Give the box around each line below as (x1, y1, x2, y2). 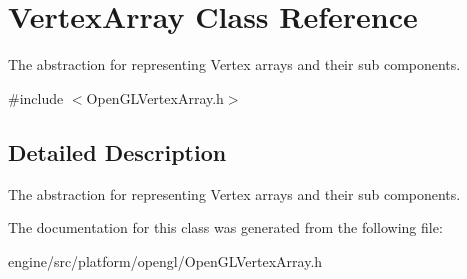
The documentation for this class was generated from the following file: (8, 217, 443, 238)
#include (8, 87, 64, 108)
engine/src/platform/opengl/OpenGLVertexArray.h (8, 250, 323, 271)
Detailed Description (8, 136, 227, 167)
